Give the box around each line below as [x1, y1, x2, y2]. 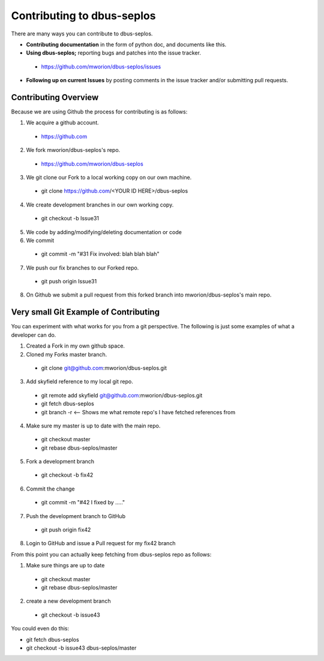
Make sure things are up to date [26, 562, 105, 569]
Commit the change [26, 485, 75, 492]
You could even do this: [11, 625, 70, 632]
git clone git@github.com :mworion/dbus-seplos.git [41, 364, 167, 372]
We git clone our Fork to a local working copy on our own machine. [26, 174, 192, 181]
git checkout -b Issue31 [41, 215, 99, 222]
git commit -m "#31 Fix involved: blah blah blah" [41, 250, 160, 258]
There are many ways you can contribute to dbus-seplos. [11, 30, 153, 37]
